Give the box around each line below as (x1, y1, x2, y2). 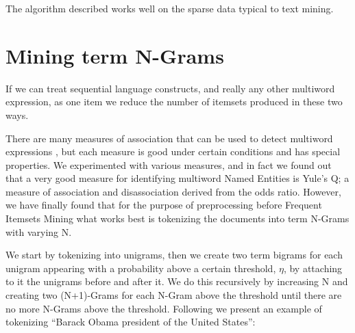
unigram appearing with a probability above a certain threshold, (5, 261, 276, 275)
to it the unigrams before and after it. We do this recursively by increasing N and (5, 274, 348, 289)
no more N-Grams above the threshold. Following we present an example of (5, 301, 322, 315)
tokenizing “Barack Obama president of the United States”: (5, 315, 256, 329)
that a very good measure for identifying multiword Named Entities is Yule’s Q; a (5, 171, 350, 185)
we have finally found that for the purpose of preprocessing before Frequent (5, 198, 322, 212)
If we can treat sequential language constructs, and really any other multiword (5, 81, 335, 95)
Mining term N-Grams (5, 41, 224, 69)
